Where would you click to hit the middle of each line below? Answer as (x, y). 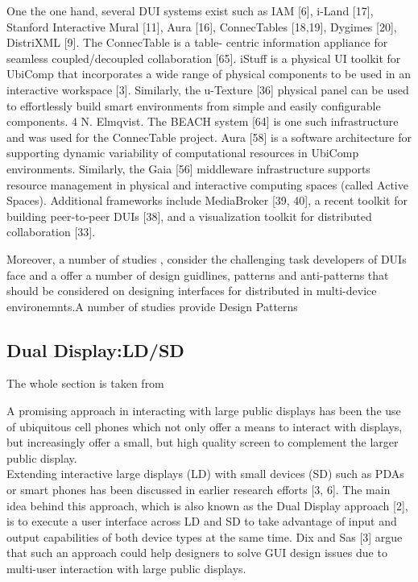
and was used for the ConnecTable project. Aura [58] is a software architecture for (209, 137)
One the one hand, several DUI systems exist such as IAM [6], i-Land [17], (190, 10)
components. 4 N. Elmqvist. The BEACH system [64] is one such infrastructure (203, 121)
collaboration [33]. (51, 232)
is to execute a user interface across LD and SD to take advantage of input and (202, 521)
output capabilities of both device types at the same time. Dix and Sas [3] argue (205, 536)
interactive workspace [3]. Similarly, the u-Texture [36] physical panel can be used (208, 89)
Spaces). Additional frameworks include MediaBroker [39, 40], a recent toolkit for (207, 200)
